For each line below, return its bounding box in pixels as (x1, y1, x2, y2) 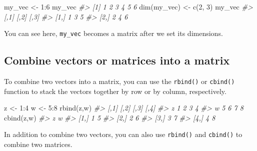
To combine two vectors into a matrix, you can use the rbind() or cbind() (4, 76, 235, 86)
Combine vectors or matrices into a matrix (4, 52, 230, 68)
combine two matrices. (4, 139, 72, 149)
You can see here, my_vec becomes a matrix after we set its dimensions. (4, 28, 223, 38)
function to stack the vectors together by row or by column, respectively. (4, 85, 226, 96)
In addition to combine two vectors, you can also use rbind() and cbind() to (4, 129, 242, 139)
